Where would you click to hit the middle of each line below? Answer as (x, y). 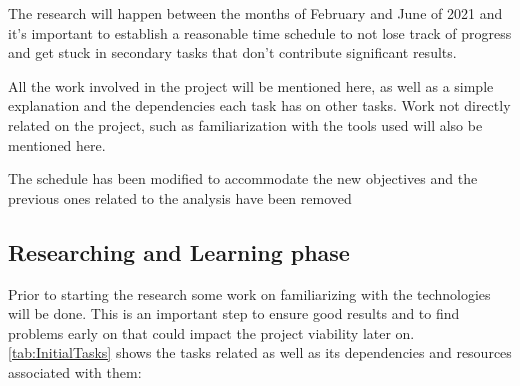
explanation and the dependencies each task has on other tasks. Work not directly (259, 105)
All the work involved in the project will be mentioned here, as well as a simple (251, 85)
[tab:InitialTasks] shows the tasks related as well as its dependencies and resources (260, 352)
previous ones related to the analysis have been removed (180, 197)
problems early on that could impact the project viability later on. (211, 332)
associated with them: (75, 371)
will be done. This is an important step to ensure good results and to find (234, 313)
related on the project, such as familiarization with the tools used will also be (245, 124)
